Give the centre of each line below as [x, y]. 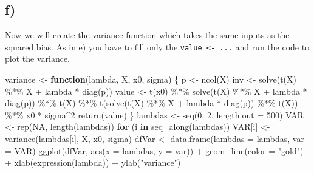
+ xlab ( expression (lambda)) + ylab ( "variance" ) [93, 162]
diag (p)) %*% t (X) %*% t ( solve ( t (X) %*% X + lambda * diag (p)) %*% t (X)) [152, 103]
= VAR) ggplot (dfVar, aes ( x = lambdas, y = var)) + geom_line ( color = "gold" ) [154, 150]
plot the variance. [37, 59]
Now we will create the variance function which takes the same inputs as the [147, 35]
